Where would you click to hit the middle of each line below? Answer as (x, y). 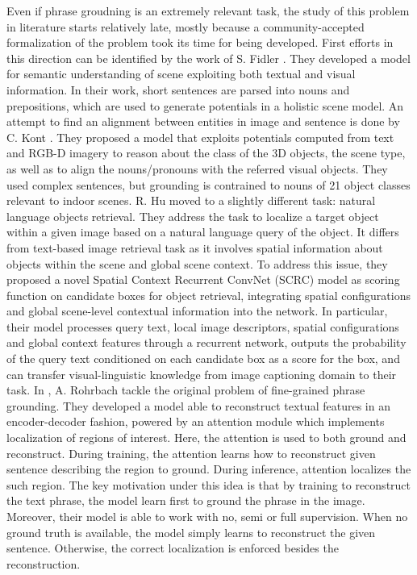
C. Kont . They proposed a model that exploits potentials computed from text (200, 137)
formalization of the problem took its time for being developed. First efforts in (200, 42)
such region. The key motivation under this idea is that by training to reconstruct (209, 484)
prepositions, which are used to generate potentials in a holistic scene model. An (205, 105)
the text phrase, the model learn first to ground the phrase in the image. (186, 500)
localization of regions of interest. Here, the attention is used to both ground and (206, 437)
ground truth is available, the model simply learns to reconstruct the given (191, 532)
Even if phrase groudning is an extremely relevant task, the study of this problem (208, 10)
